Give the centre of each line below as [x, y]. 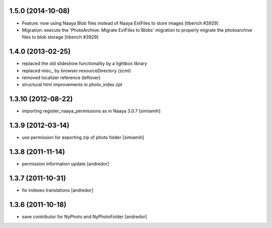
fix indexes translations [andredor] [57, 190]
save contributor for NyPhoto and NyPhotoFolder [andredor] [84, 216]
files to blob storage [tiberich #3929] [60, 37]
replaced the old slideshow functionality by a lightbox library [84, 63]
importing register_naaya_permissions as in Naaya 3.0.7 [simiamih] [91, 111]
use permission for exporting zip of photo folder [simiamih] [83, 137]
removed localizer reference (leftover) [61, 78]
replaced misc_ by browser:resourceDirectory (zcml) [76, 70]
